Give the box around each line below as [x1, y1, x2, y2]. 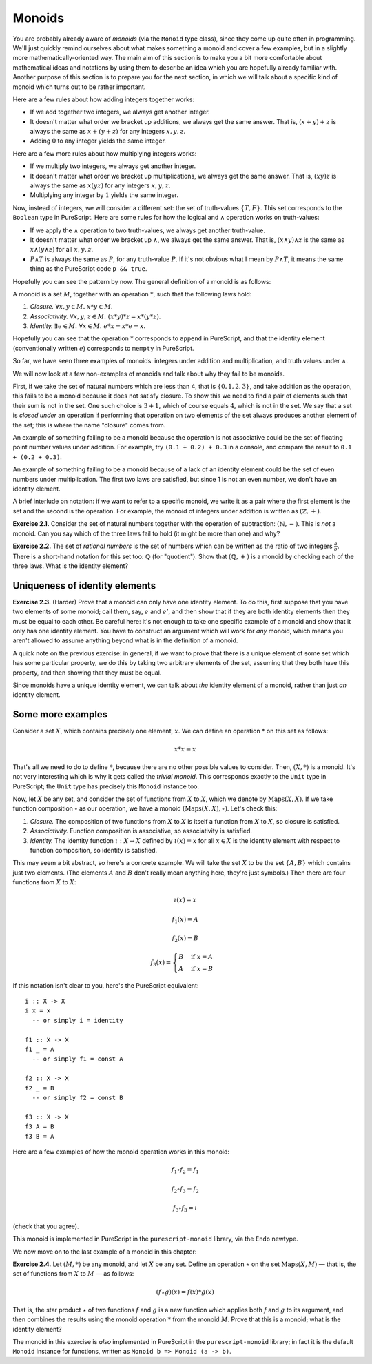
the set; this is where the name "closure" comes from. [12, 420, 166, 429]
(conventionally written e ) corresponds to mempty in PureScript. [12, 344, 194, 352]
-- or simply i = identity [32, 1017, 123, 1024]
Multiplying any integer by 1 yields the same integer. [30, 191, 179, 199]
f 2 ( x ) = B [172, 935, 199, 944]
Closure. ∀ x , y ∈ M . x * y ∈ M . [30, 303, 113, 311]
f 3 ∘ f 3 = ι [172, 1204, 198, 1213]
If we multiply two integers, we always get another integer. [30, 162, 196, 170]
